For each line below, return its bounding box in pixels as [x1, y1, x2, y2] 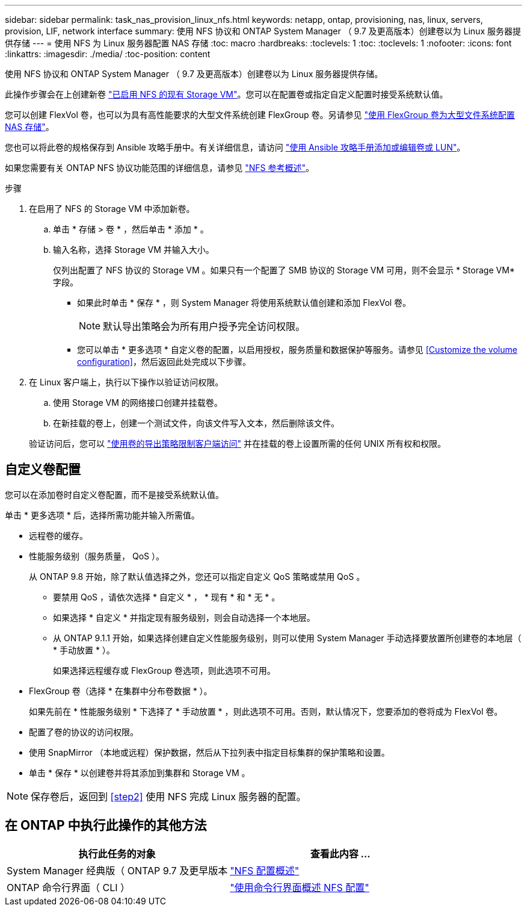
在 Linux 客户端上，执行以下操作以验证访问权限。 [29, 377, 224, 387]
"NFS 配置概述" [230, 864, 300, 877]
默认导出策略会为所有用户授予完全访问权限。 [103, 320, 306, 332]
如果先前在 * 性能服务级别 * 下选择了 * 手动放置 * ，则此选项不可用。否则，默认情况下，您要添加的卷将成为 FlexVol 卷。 [29, 706, 503, 717]
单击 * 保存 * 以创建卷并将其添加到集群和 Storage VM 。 [29, 767, 250, 778]
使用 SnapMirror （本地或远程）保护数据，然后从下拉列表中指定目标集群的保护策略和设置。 [29, 747, 390, 757]
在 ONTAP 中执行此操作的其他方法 [5, 818, 207, 833]
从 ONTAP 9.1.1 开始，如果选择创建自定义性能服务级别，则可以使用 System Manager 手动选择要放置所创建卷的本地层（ [53, 632, 522, 643]
